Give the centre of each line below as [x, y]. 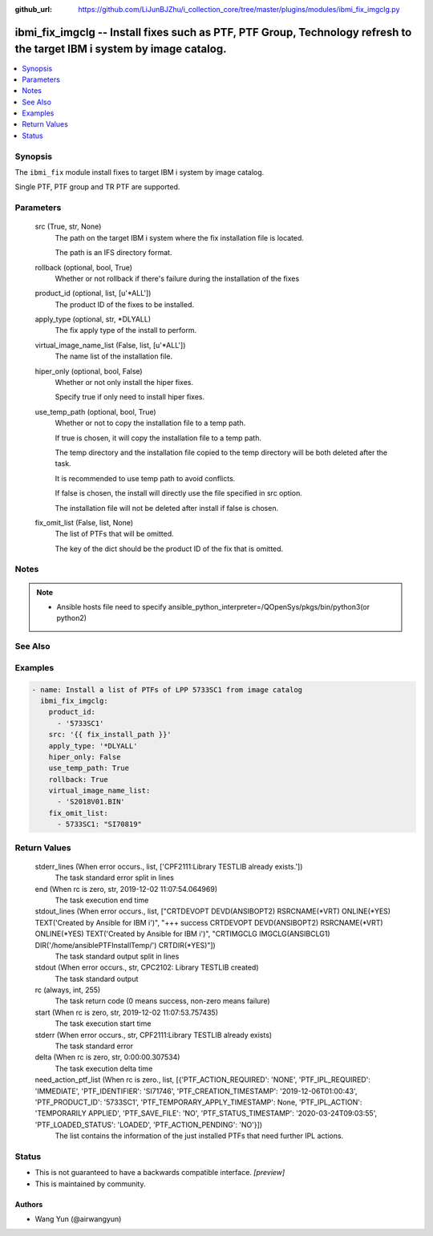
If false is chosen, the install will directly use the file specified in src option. [178, 493]
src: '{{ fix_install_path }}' [110, 735]
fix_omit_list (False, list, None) [84, 522]
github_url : [33, 9]
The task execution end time [102, 900]
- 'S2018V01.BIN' [91, 802]
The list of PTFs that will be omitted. [114, 534]
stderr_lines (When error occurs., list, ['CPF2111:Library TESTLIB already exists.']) [169, 866]
